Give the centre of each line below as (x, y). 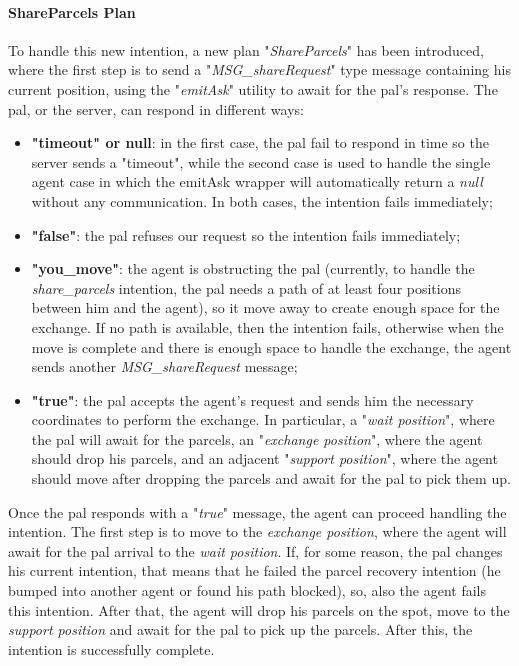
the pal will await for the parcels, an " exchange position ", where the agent (257, 438)
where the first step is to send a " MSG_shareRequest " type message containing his (259, 69)
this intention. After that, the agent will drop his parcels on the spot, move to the (259, 609)
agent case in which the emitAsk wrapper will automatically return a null (257, 181)
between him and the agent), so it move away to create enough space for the (265, 307)
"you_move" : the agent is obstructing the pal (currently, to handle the (253, 268)
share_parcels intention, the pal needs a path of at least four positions (246, 287)
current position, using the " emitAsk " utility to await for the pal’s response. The (253, 88)
